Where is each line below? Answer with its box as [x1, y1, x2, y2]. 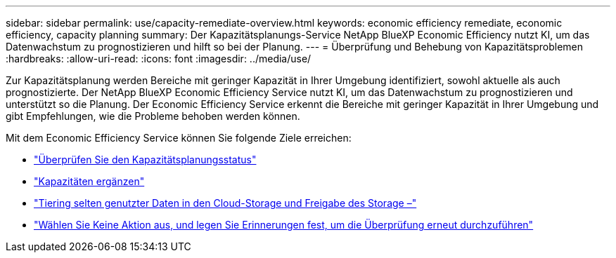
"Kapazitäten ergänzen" [34, 175, 145, 187]
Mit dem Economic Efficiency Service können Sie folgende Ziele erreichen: [6, 132, 352, 144]
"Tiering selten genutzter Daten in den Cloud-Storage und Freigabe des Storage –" [34, 197, 417, 209]
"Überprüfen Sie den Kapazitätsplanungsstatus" [34, 154, 257, 165]
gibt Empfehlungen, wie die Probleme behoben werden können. [6, 110, 300, 122]
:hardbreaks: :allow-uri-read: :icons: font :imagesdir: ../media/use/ [6, 53, 312, 64]
